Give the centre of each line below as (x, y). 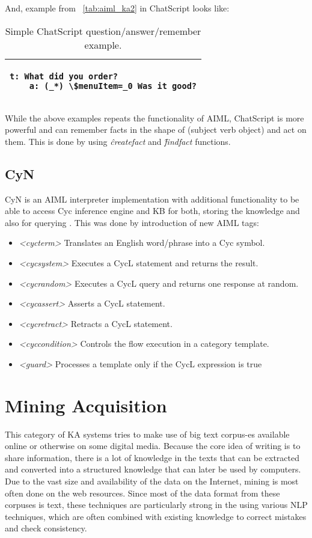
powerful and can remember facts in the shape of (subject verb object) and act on (156, 130)
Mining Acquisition (86, 405)
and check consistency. (46, 528)
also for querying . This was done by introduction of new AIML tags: (132, 222)
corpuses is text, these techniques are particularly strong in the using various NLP (156, 505)
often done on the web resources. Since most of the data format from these (142, 493)
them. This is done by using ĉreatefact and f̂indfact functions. (118, 141)
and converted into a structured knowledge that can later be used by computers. (153, 469)
